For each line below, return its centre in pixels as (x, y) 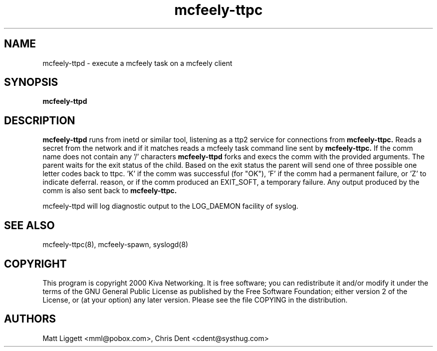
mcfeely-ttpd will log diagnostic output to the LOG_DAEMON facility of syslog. (171, 206)
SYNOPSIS (31, 82)
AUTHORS (30, 319)
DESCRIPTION (40, 120)
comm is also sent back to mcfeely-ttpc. (110, 191)
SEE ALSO (29, 225)
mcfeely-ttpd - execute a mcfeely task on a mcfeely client (137, 63)
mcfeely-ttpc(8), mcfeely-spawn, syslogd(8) (115, 245)
